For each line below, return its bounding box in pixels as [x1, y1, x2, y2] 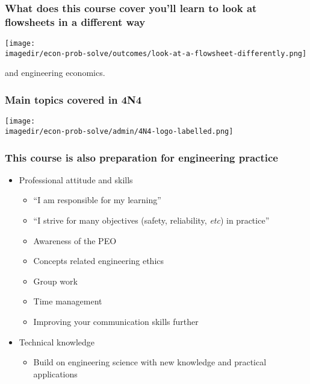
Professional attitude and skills [19, 173, 133, 186]
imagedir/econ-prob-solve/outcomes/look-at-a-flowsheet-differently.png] [5, 49, 307, 58]
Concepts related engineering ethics [33, 254, 164, 267]
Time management [33, 295, 102, 307]
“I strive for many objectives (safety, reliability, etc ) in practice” [33, 213, 270, 226]
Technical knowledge [19, 335, 95, 348]
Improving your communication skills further [33, 315, 199, 327]
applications [33, 367, 78, 380]
